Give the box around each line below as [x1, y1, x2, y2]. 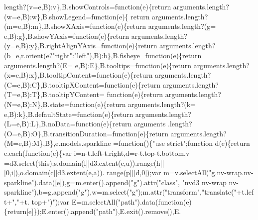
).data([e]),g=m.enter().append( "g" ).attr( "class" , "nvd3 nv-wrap [34, 177, 227, 187]
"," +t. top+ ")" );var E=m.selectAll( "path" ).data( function [12, 196, 183, 207]
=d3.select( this [4, 157, 50, 168]
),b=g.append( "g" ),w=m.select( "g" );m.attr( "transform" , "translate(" [34, 187, 237, 197]
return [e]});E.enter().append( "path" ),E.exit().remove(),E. [7, 206, 181, 217]
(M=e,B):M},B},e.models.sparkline [4, 138, 111, 148]
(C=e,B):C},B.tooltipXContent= [4, 79, 105, 90]
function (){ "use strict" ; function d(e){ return [119, 138, 250, 148]
